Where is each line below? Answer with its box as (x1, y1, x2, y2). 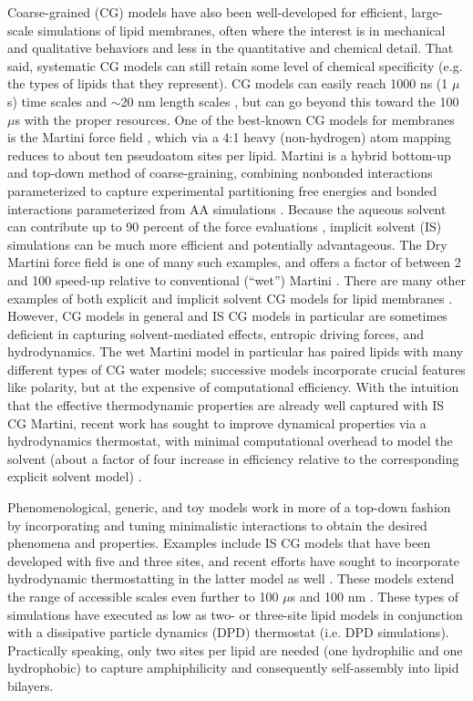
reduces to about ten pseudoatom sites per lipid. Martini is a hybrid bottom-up (7, 145, 451, 164)
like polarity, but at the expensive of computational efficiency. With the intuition (7, 377, 459, 397)
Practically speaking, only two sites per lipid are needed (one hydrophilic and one (7, 640, 463, 659)
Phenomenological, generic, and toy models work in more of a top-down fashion (7, 498, 451, 517)
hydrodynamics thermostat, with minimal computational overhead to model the (7, 431, 453, 450)
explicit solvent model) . (7, 467, 142, 486)
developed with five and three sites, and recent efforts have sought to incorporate (7, 551, 459, 570)
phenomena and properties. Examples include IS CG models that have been (7, 533, 431, 552)
